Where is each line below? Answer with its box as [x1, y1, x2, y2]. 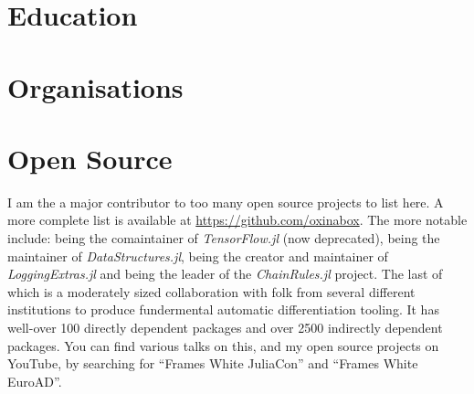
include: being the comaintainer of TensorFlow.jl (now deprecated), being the [7, 229, 440, 248]
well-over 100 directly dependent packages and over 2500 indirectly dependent [7, 318, 443, 337]
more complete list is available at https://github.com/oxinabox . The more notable [7, 210, 468, 229]
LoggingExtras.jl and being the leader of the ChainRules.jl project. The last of [7, 264, 443, 283]
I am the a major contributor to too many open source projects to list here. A [7, 192, 444, 211]
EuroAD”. [7, 371, 62, 390]
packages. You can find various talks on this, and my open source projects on [7, 335, 439, 355]
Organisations [7, 68, 184, 105]
